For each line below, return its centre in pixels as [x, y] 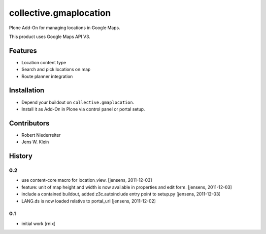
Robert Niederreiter [41, 135]
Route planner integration [47, 76]
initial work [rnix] [38, 223]
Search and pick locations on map [56, 70]
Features [23, 51]
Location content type [44, 62]
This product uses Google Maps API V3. [50, 37]
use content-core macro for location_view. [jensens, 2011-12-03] [87, 180]
